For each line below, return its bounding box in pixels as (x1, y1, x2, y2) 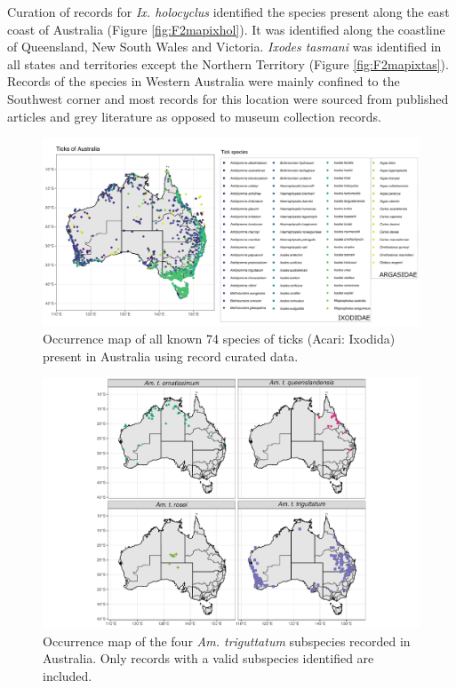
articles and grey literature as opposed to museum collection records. (7, 107, 381, 125)
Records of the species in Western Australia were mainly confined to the (7, 72, 400, 91)
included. (43, 666, 92, 684)
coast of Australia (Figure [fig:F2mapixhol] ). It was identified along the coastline (7, 20, 445, 38)
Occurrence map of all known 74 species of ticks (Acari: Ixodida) (43, 329, 396, 348)
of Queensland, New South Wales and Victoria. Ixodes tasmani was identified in (7, 37, 442, 56)
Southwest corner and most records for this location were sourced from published (7, 89, 449, 107)
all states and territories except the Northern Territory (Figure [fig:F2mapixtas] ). (7, 54, 449, 73)
